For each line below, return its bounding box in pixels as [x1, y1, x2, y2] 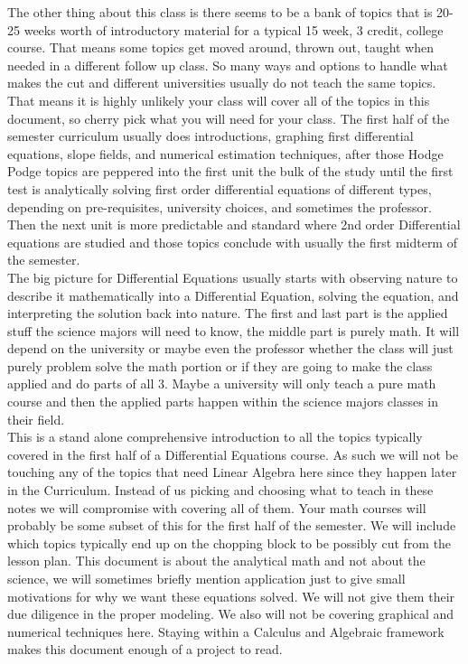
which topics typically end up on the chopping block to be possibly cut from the [7, 533, 452, 552]
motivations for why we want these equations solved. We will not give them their [7, 586, 455, 605]
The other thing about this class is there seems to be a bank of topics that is [7, 3, 433, 21]
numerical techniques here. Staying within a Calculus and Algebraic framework [7, 622, 445, 641]
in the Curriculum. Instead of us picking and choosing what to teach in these [7, 481, 434, 500]
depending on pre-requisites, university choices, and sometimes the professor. [7, 197, 432, 216]
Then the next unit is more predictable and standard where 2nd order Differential [7, 215, 461, 234]
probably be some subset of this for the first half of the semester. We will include [7, 516, 456, 535]
